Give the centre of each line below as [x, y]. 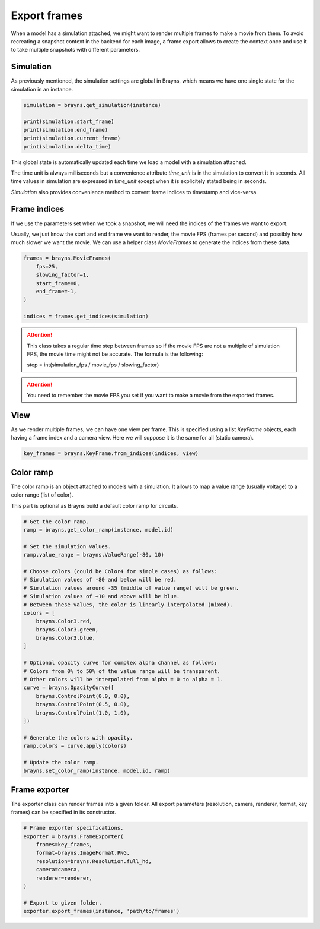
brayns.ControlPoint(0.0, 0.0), [83, 696]
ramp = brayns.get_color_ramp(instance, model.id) [99, 530]
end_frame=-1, [56, 291]
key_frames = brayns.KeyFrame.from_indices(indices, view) [111, 454]
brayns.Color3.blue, [66, 638]
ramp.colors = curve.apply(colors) [75, 746]
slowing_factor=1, [63, 275]
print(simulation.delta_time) [67, 146]
